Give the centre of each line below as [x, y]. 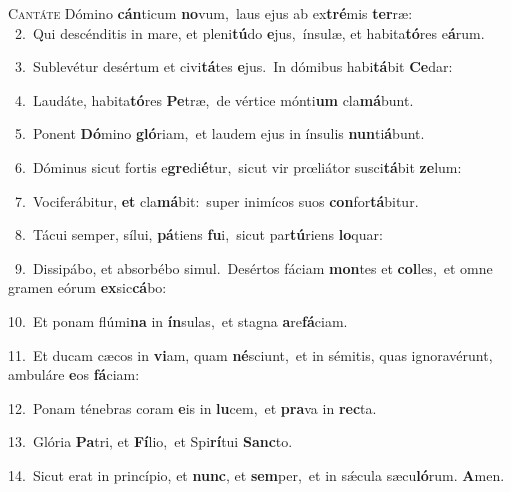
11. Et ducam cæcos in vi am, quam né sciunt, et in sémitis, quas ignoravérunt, [250, 354]
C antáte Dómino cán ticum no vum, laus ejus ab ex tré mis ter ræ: [210, 13]
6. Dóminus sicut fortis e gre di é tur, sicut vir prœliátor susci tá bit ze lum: [238, 166]
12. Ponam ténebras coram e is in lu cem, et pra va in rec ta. [192, 407]
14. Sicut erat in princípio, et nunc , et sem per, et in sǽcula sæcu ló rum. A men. [256, 474]
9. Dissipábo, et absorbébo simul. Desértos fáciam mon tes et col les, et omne [253, 267]
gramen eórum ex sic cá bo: [87, 287]
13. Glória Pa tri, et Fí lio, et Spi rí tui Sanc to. [150, 441]
